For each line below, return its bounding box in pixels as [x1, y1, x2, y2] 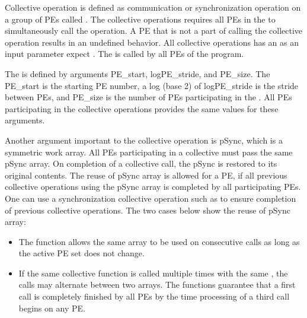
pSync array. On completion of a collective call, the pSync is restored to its [5, 157, 277, 170]
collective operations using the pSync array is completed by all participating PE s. [5, 180, 301, 193]
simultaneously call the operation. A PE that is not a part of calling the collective [5, 24, 303, 37]
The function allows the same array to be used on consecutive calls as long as [18, 235, 300, 247]
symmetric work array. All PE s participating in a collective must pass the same [5, 145, 293, 158]
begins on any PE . [18, 301, 85, 314]
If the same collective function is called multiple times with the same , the [18, 266, 288, 279]
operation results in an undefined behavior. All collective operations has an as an [5, 36, 299, 48]
